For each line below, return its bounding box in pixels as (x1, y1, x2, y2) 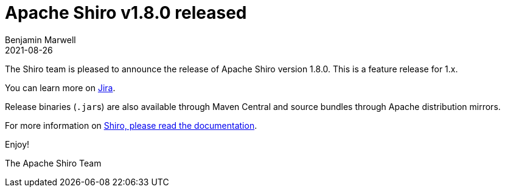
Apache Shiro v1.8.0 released (5, 2, 247, 23)
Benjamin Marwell (5, 34, 76, 45)
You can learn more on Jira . (5, 82, 116, 93)
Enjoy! (5, 139, 30, 149)
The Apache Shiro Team (5, 157, 102, 168)
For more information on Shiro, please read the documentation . (5, 120, 257, 131)
